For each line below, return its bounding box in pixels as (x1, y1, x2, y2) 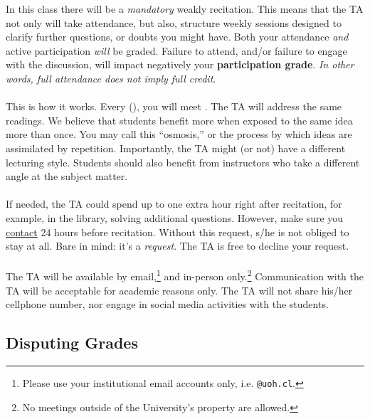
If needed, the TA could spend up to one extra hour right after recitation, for (6, 196, 342, 211)
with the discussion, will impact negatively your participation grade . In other (6, 57, 354, 72)
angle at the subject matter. (6, 169, 128, 184)
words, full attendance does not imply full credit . (6, 70, 216, 85)
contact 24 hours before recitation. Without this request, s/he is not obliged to (6, 224, 349, 239)
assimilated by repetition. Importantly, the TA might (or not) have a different (6, 140, 346, 155)
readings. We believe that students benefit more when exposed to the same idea (6, 112, 353, 127)
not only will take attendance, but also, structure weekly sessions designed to (6, 15, 342, 30)
